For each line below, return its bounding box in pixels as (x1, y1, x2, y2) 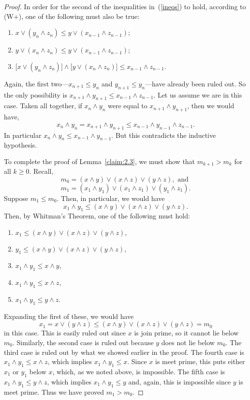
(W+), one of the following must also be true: (4, 11, 140, 21)
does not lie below (161, 337, 215, 347)
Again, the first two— (4, 78, 69, 88)
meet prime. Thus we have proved (4, 386, 104, 397)
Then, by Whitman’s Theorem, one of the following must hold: (4, 211, 190, 221)
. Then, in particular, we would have (57, 193, 165, 203)
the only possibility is (4, 89, 67, 100)
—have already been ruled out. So (145, 78, 246, 88)
